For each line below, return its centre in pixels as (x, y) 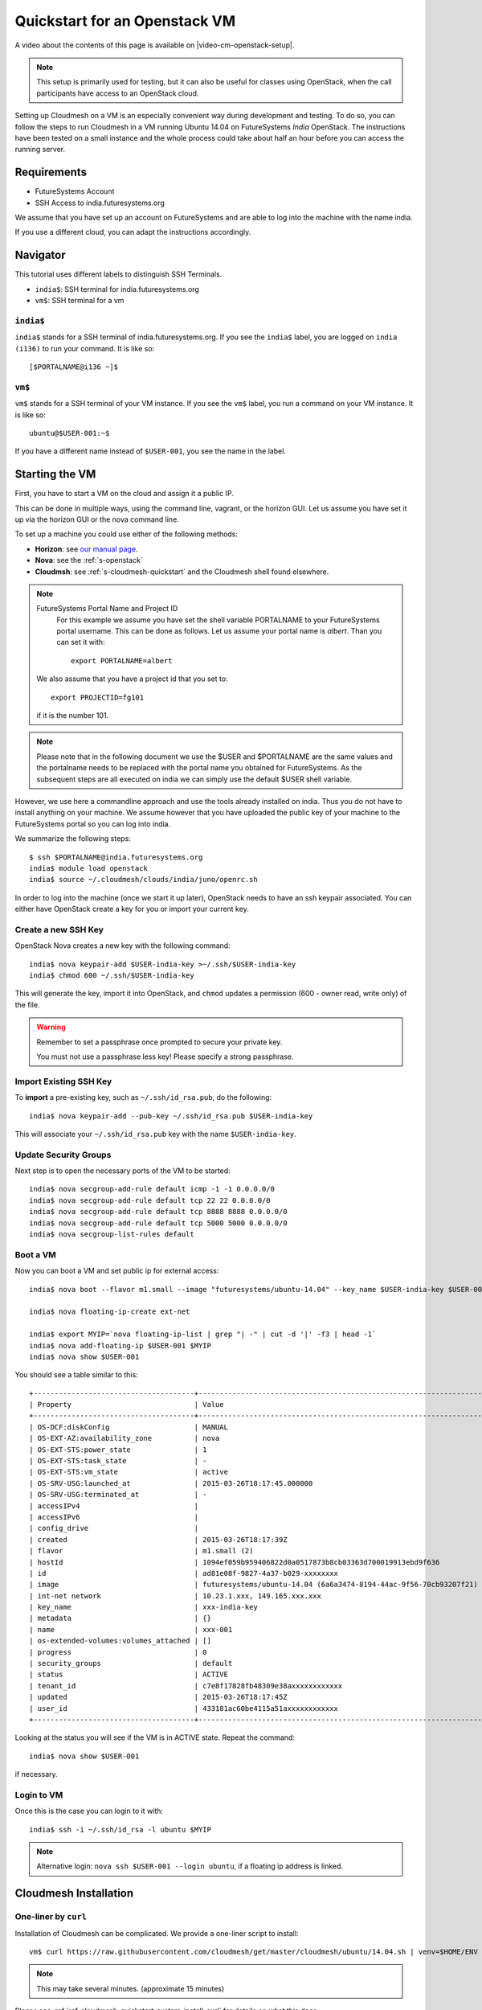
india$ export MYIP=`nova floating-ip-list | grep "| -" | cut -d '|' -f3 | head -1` (203, 1334)
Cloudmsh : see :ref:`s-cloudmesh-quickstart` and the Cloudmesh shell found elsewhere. (182, 572)
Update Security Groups (63, 1155)
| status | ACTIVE (129, 1675)
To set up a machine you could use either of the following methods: (127, 534)
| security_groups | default (131, 1663)
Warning (51, 1027)
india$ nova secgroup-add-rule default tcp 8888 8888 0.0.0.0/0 (159, 1212)
